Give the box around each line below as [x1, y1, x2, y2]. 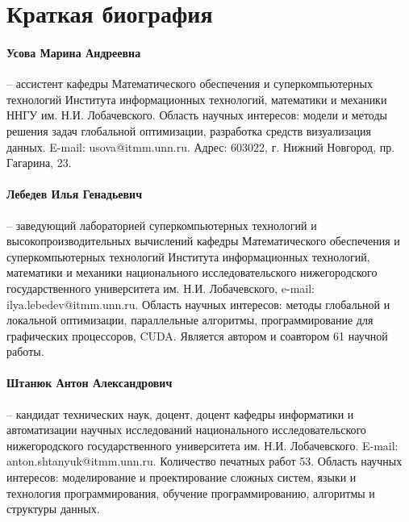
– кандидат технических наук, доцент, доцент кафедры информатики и [6, 405, 354, 422]
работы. [6, 343, 44, 360]
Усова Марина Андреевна [6, 44, 141, 61]
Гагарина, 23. [6, 154, 72, 171]
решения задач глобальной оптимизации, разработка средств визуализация [6, 122, 371, 139]
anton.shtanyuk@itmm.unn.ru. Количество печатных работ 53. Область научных [6, 453, 403, 470]
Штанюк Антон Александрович [6, 374, 173, 391]
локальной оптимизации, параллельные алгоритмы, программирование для [6, 311, 374, 328]
